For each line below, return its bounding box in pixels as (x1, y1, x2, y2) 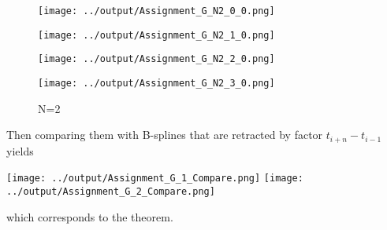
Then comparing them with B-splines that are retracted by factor (6, 126, 323, 143)
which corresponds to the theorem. (6, 208, 173, 225)
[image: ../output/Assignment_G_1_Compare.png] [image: (6, 173, 303, 184)
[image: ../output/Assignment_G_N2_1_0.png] (38, 29, 275, 41)
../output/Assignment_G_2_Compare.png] (6, 185, 215, 197)
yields (6, 142, 34, 159)
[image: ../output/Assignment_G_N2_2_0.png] (38, 53, 275, 65)
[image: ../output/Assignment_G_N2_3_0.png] (38, 77, 275, 89)
